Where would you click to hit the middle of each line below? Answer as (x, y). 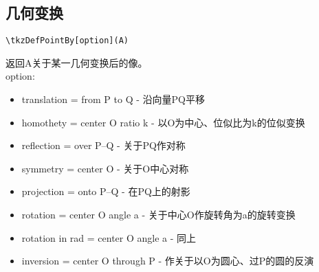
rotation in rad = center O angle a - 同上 (109, 237)
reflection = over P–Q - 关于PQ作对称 (103, 145)
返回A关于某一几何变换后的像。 (77, 62)
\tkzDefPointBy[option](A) (67, 41)
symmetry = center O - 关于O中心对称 (105, 168)
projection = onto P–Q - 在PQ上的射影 (106, 191)
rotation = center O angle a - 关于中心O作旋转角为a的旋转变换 (158, 215)
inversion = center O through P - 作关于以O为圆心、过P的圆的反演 (168, 261)
